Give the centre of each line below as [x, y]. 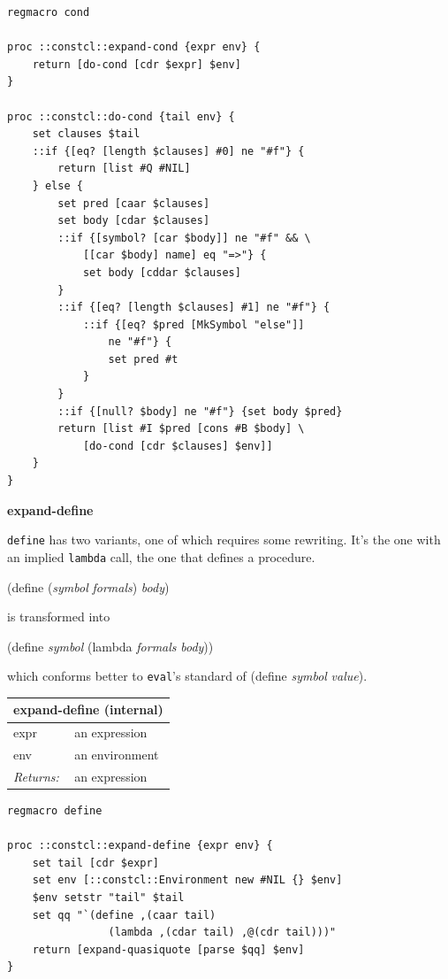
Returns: [36, 776]
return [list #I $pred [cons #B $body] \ [181, 429]
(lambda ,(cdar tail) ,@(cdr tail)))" [222, 933]
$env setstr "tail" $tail [108, 898]
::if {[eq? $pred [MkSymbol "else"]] [194, 324]
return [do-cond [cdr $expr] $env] [137, 64]
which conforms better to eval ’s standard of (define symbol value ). [187, 676]
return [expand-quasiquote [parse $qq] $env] [168, 949]
